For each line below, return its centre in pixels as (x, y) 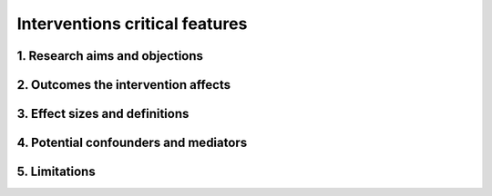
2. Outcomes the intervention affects (124, 85)
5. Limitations (56, 172)
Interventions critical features (132, 24)
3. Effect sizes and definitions (103, 114)
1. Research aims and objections (110, 56)
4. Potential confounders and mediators (132, 143)
